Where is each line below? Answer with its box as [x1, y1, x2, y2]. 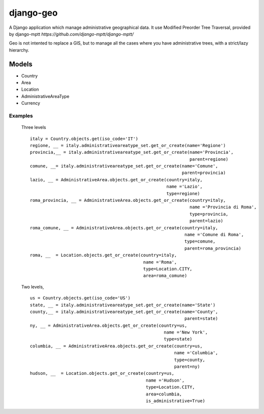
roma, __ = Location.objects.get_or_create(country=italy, [30, 252, 177, 258]
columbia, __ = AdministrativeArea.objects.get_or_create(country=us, [30, 343, 203, 349]
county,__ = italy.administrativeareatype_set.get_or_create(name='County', [30, 309, 219, 315]
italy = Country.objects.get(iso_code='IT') [30, 136, 139, 142]
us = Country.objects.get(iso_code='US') [30, 295, 131, 301]
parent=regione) [189, 156, 229, 162]
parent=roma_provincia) [184, 245, 242, 251]
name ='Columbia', [174, 350, 219, 356]
